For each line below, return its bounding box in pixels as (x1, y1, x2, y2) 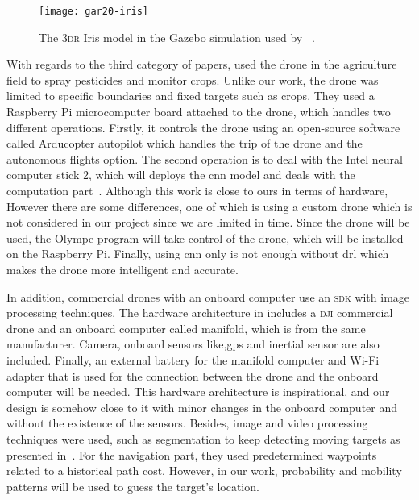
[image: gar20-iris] (39, 6, 149, 17)
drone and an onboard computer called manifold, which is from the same (6, 319, 366, 336)
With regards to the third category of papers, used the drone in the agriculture (6, 56, 397, 73)
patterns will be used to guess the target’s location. (6, 477, 259, 494)
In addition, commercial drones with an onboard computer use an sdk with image (6, 288, 410, 305)
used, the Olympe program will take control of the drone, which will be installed (6, 229, 404, 246)
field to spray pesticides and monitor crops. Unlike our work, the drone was (6, 71, 379, 88)
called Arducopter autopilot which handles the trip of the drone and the (6, 135, 363, 152)
